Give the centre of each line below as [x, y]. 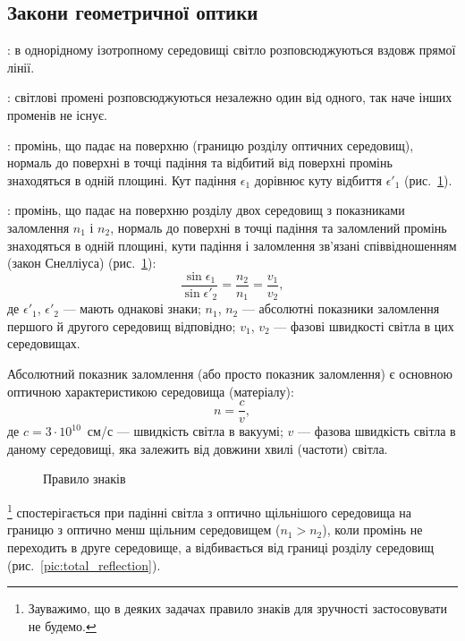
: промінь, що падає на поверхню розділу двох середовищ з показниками [206, 210]
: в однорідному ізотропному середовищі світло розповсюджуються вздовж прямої [232, 50]
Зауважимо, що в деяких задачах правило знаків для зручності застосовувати [237, 608]
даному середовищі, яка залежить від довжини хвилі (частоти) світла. [198, 448]
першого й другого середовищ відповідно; [122, 325]
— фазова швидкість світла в [376, 431]
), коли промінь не [372, 530]
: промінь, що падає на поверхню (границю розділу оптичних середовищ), [211, 145]
